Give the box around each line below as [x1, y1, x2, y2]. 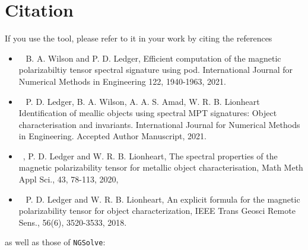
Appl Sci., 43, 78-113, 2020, [18, 173, 119, 185]
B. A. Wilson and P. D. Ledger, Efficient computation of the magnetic [26, 52, 281, 64]
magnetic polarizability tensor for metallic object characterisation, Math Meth [18, 161, 303, 174]
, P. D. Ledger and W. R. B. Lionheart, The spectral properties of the [23, 149, 278, 162]
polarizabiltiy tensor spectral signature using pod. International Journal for [18, 63, 293, 76]
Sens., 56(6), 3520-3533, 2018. [18, 216, 127, 228]
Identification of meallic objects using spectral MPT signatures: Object [18, 107, 277, 119]
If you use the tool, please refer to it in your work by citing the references [5, 32, 272, 44]
